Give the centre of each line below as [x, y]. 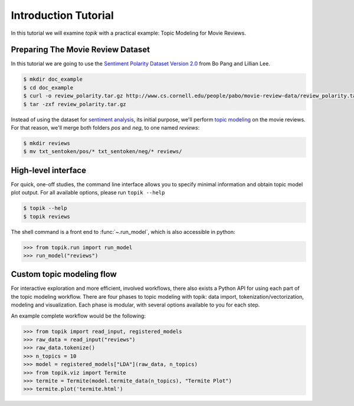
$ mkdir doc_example [53, 79]
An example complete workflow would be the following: [78, 316]
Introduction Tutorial [63, 15]
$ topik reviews [47, 216]
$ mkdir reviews [47, 143]
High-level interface [49, 170]
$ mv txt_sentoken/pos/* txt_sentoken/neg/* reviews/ [103, 151]
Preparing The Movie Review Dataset [81, 50]
